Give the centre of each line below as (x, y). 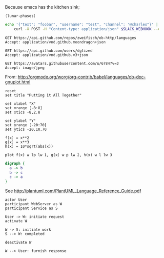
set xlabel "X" (20, 104)
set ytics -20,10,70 (26, 129)
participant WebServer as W (34, 204)
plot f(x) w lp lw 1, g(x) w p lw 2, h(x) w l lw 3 (59, 155)
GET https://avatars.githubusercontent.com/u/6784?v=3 (62, 63)
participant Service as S (31, 208)
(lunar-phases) (20, 16)
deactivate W (18, 243)
